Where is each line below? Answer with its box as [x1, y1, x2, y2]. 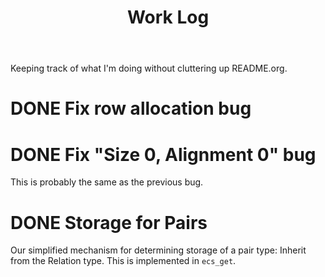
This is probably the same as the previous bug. [10, 176, 204, 188]
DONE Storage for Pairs [10, 211, 208, 234]
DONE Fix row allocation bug [10, 97, 252, 120]
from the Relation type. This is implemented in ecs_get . [10, 255, 237, 267]
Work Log [126, 6, 210, 29]
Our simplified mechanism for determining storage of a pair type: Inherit [10, 244, 307, 256]
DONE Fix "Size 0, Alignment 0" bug [10, 143, 317, 166]
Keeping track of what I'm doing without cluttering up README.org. [10, 62, 288, 75]
